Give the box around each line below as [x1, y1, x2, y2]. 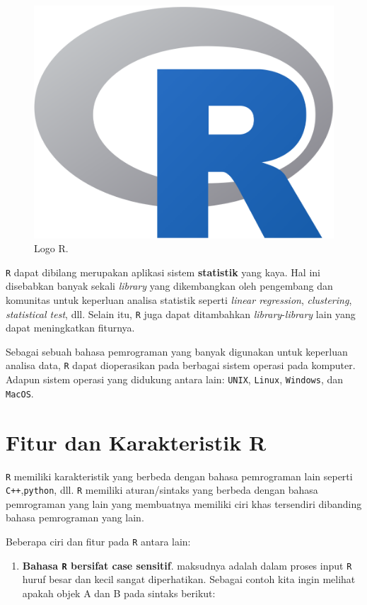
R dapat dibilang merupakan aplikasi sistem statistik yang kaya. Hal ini [6, 264, 320, 279]
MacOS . [6, 385, 34, 400]
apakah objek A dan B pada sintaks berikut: [22, 585, 216, 600]
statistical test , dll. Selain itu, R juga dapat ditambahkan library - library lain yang [6, 306, 356, 321]
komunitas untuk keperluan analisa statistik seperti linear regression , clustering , [6, 293, 352, 307]
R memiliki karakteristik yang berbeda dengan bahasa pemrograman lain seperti [6, 468, 353, 483]
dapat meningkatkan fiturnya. [6, 320, 135, 335]
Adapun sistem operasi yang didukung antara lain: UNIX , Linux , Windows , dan [6, 372, 343, 387]
